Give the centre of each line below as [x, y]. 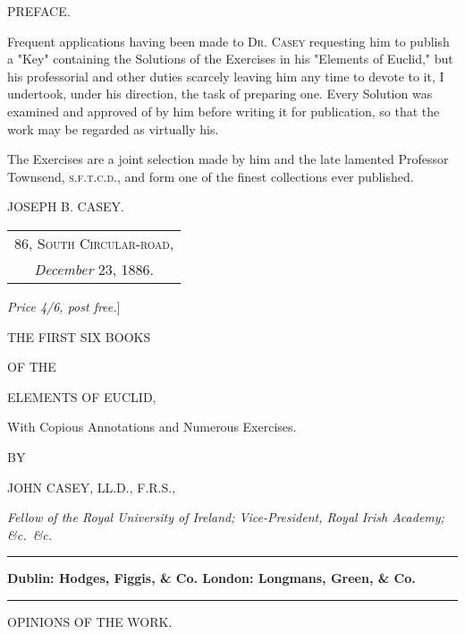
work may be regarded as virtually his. [113, 129]
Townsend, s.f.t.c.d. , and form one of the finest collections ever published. [211, 176]
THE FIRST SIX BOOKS [79, 336]
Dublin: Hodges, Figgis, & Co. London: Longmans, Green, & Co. [211, 578]
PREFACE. [39, 11]
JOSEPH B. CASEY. [66, 206]
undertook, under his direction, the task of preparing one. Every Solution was [220, 94]
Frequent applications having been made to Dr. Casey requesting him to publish [228, 41]
